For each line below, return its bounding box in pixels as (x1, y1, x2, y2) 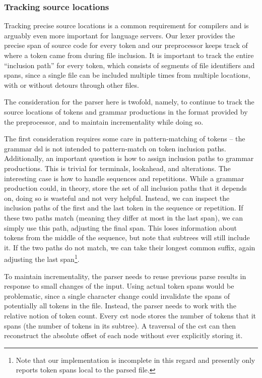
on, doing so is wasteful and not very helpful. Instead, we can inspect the (4, 192, 230, 203)
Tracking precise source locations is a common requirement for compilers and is (4, 20, 249, 31)
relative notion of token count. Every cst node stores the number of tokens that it (4, 310, 256, 320)
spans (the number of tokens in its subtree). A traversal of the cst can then (4, 320, 236, 331)
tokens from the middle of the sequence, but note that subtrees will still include (4, 232, 250, 243)
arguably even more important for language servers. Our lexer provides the (4, 30, 235, 40)
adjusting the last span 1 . (4, 252, 80, 264)
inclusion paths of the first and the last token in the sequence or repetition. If (4, 202, 243, 213)
